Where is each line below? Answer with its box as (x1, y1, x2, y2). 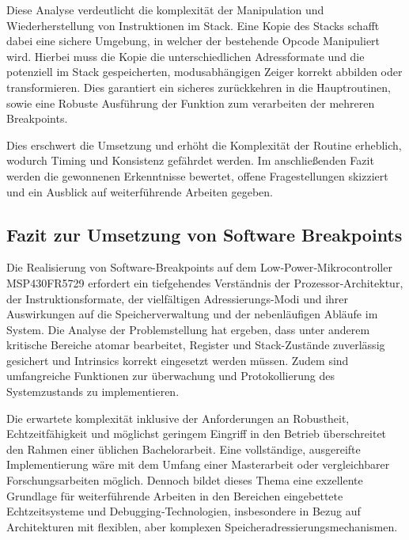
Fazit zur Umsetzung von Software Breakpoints (6, 222, 403, 246)
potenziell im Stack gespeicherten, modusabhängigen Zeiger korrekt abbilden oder (6, 63, 403, 80)
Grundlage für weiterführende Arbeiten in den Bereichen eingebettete (6, 487, 343, 504)
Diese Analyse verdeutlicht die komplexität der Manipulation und (6, 2, 324, 17)
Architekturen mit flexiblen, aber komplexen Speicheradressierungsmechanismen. (6, 518, 398, 534)
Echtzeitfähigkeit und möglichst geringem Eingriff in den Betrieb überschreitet (6, 425, 387, 442)
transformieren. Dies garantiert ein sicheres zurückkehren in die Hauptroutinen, (6, 78, 391, 95)
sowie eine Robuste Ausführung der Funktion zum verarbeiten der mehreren (6, 94, 375, 111)
